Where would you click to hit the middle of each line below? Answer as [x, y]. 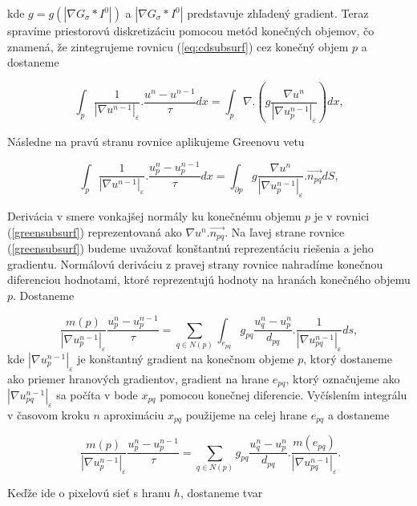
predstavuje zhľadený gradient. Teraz [278, 13]
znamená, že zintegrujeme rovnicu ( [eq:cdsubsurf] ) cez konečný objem [178, 46]
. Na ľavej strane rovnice [285, 231]
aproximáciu [134, 414]
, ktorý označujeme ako [343, 378]
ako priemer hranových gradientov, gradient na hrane [138, 378]
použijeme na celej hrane [246, 414]
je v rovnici [342, 216]
